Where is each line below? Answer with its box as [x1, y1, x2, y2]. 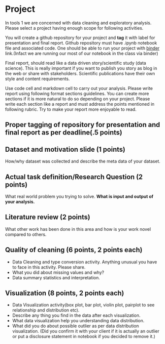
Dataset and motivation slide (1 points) [5, 145, 126, 154]
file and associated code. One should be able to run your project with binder [5, 45, 160, 51]
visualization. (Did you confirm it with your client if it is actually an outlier [12, 328, 160, 334]
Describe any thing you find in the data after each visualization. [12, 312, 141, 318]
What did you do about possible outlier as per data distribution [12, 323, 139, 329]
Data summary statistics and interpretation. [12, 274, 100, 280]
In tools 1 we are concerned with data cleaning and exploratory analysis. [5, 20, 152, 26]
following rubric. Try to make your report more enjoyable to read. [5, 106, 137, 112]
